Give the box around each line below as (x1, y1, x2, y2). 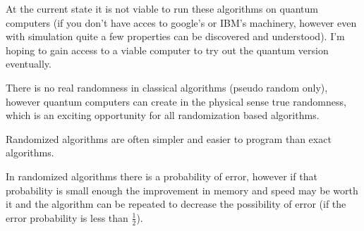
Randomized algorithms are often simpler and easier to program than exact (6, 131, 332, 146)
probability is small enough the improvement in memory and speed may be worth (6, 182, 358, 197)
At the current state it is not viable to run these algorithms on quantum (6, 1, 319, 15)
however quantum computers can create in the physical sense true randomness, (6, 94, 346, 108)
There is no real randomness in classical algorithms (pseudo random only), (6, 80, 328, 94)
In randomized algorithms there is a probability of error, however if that (6, 168, 317, 183)
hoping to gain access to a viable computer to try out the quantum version (6, 42, 329, 57)
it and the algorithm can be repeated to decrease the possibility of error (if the (6, 196, 346, 211)
